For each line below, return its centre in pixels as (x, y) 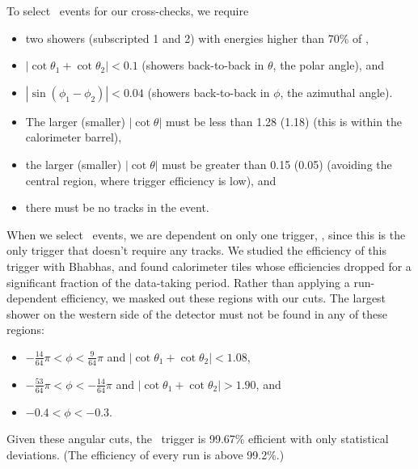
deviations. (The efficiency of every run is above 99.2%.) (146, 454)
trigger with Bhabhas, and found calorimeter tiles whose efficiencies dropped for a (209, 266)
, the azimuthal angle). (336, 92)
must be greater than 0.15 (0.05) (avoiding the (277, 164)
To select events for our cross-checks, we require (128, 11)
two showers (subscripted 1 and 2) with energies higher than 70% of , (197, 38)
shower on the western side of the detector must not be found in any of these (197, 313)
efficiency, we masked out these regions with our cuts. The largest (224, 298)
